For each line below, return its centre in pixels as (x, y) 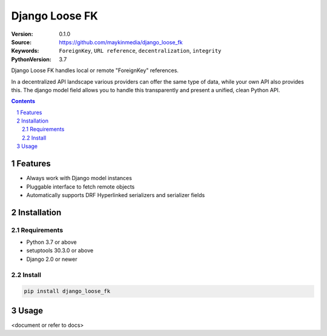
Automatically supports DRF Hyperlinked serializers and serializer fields (116, 195)
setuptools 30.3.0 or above (60, 250)
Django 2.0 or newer (52, 259)
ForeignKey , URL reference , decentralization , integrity (140, 51)
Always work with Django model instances (79, 178)
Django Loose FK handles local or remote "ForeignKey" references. (95, 70)
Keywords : (25, 51)
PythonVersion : (31, 59)
